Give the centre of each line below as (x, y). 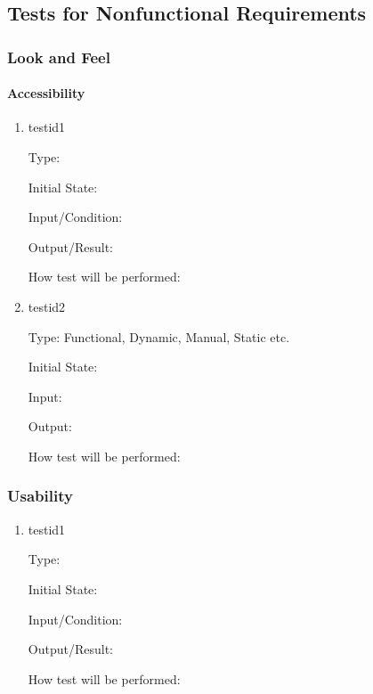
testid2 (47, 306)
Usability (40, 496)
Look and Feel (59, 57)
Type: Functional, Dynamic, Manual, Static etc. (159, 336)
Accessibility (46, 93)
